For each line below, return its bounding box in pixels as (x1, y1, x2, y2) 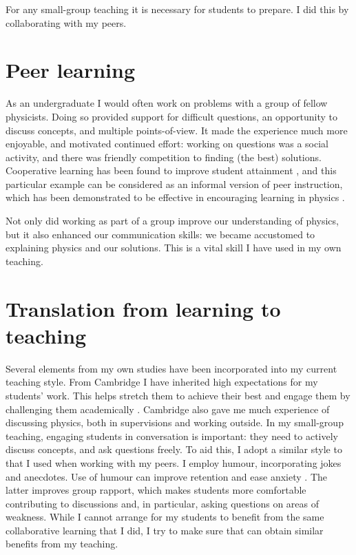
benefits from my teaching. (6, 536, 118, 551)
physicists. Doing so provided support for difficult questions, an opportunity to (6, 109, 338, 123)
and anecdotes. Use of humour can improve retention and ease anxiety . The (6, 469, 327, 483)
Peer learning (6, 56, 136, 84)
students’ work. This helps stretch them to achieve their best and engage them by (6, 388, 350, 402)
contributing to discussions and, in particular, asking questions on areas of (6, 496, 320, 510)
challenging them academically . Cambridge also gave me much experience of (6, 401, 330, 416)
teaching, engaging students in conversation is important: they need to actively (6, 428, 338, 443)
